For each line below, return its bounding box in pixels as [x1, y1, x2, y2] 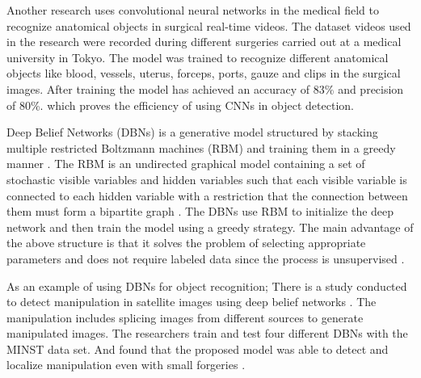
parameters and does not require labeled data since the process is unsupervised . [6, 250, 405, 267]
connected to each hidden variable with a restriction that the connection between [6, 187, 408, 204]
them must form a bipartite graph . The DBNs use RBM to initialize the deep [6, 203, 394, 220]
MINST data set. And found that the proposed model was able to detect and [6, 340, 389, 357]
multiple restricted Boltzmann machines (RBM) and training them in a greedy [6, 139, 396, 156]
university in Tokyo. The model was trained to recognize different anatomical [6, 48, 389, 65]
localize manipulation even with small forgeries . [6, 356, 246, 373]
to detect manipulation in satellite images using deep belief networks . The [6, 293, 377, 310]
